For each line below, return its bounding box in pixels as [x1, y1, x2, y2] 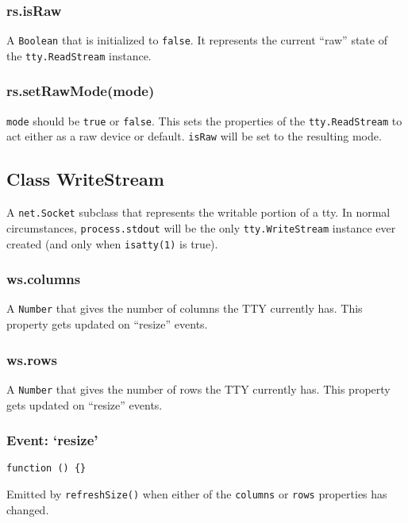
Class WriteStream [6, 167, 164, 191]
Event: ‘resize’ [6, 430, 98, 450]
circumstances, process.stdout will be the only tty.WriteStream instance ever [6, 219, 396, 236]
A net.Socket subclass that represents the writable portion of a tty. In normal [6, 204, 391, 221]
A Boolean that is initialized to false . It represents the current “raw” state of [6, 32, 387, 48]
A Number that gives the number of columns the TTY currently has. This [6, 300, 363, 317]
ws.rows [6, 349, 57, 369]
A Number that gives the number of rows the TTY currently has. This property [6, 380, 391, 397]
